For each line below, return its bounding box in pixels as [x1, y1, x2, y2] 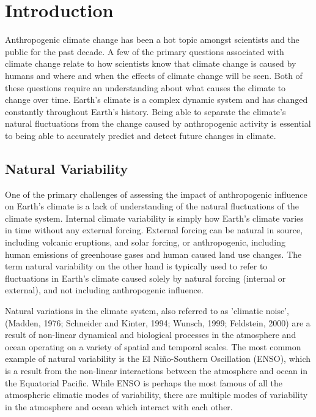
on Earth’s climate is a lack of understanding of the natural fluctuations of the [5, 200, 299, 212]
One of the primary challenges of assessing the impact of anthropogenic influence [5, 187, 307, 200]
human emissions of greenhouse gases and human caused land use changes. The [5, 247, 302, 260]
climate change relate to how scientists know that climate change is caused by [5, 57, 296, 70]
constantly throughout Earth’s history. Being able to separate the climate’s [5, 105, 286, 118]
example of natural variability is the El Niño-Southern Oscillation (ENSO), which [5, 352, 311, 365]
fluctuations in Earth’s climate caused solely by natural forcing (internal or [5, 271, 286, 284]
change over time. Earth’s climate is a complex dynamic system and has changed [5, 93, 308, 106]
